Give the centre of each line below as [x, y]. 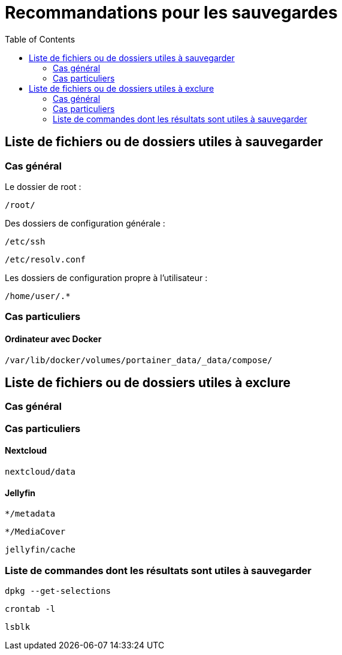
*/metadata [30, 514]
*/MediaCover [35, 532]
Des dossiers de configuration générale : [85, 223]
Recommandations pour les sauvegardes [171, 13]
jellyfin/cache [40, 550]
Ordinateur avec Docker [53, 339]
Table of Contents [40, 39]
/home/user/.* [38, 296]
